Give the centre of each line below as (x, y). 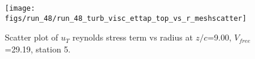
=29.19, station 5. (38, 49)
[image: (20, 8)
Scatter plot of (32, 37)
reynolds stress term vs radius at (133, 37)
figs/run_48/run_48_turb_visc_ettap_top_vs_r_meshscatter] (126, 18)
